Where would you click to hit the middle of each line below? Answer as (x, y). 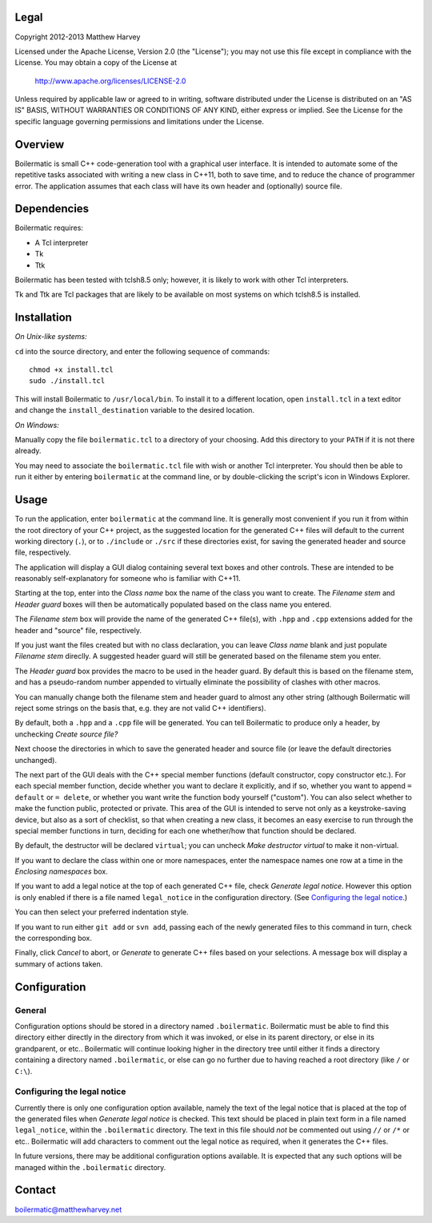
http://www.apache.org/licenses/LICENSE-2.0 (110, 81)
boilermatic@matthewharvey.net (68, 1209)
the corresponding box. (53, 938)
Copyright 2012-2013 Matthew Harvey (78, 37)
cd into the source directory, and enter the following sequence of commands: (142, 351)
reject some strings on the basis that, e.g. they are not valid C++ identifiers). (140, 708)
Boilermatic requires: (49, 228)
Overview (40, 144)
